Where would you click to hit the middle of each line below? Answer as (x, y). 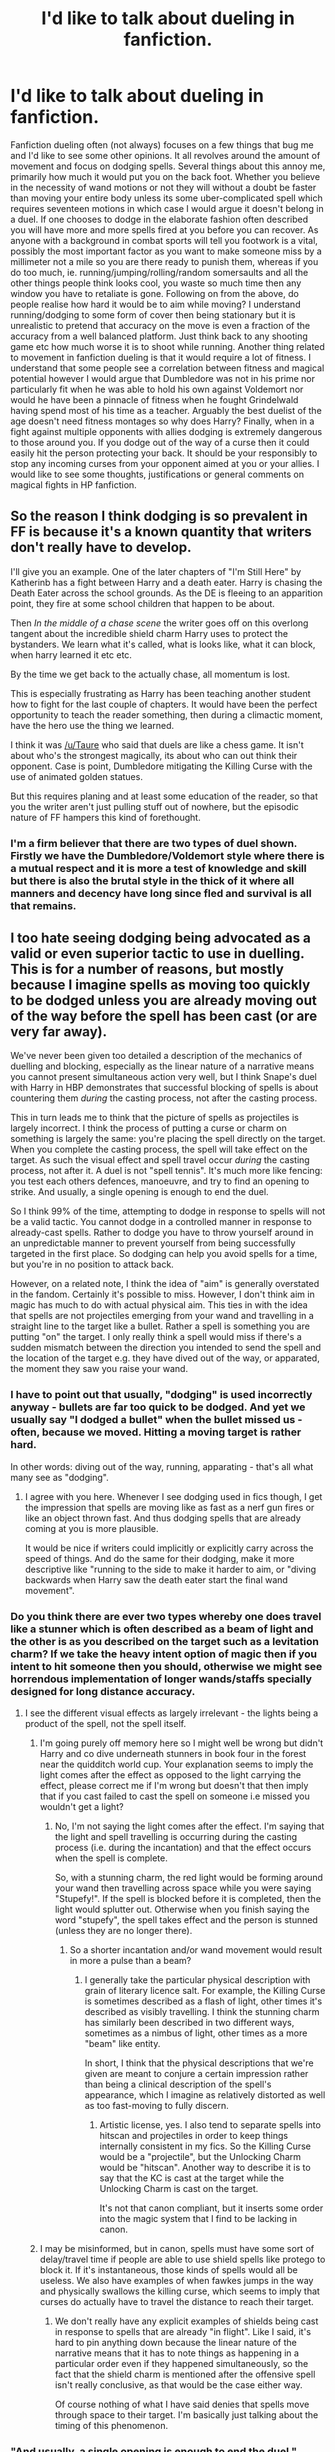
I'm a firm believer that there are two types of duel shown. (154, 843)
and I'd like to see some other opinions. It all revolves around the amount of (165, 155)
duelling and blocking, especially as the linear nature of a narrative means (162, 1066)
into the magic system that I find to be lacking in (198, 2219)
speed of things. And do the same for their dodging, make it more (159, 1558)
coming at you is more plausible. (91, 1528)
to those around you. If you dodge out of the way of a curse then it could (160, 442)
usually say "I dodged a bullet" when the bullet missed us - (156, 1420)
